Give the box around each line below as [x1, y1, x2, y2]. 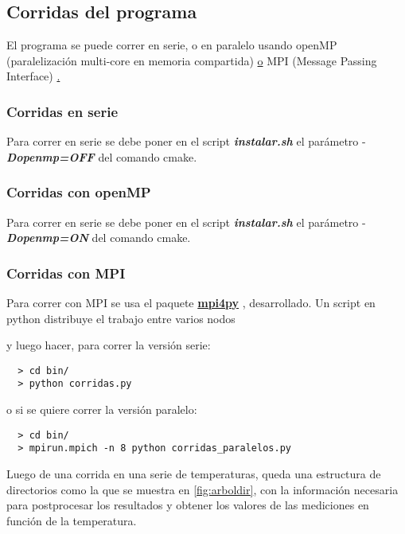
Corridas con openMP [6, 182, 151, 202]
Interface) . [6, 68, 60, 84]
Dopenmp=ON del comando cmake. [6, 229, 191, 246]
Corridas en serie [6, 101, 119, 121]
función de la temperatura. [6, 512, 137, 528]
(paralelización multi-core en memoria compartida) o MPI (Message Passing [6, 52, 377, 68]
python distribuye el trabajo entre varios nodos [6, 310, 236, 326]
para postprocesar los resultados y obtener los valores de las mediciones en [6, 497, 369, 513]
